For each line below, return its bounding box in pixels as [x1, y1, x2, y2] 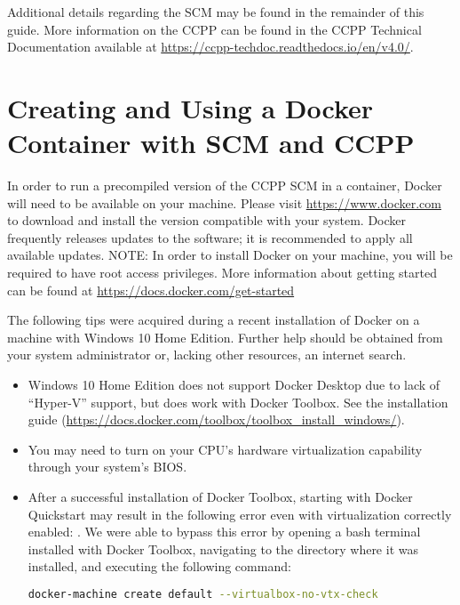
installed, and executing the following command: [28, 557, 291, 576]
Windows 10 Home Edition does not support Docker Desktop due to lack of [28, 375, 440, 394]
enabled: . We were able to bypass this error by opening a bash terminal [28, 522, 421, 541]
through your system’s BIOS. [28, 457, 187, 476]
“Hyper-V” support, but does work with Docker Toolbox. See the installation [28, 392, 448, 411]
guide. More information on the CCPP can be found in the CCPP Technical [7, 20, 422, 38]
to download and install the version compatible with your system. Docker [7, 211, 407, 230]
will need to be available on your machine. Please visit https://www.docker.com [7, 193, 441, 212]
